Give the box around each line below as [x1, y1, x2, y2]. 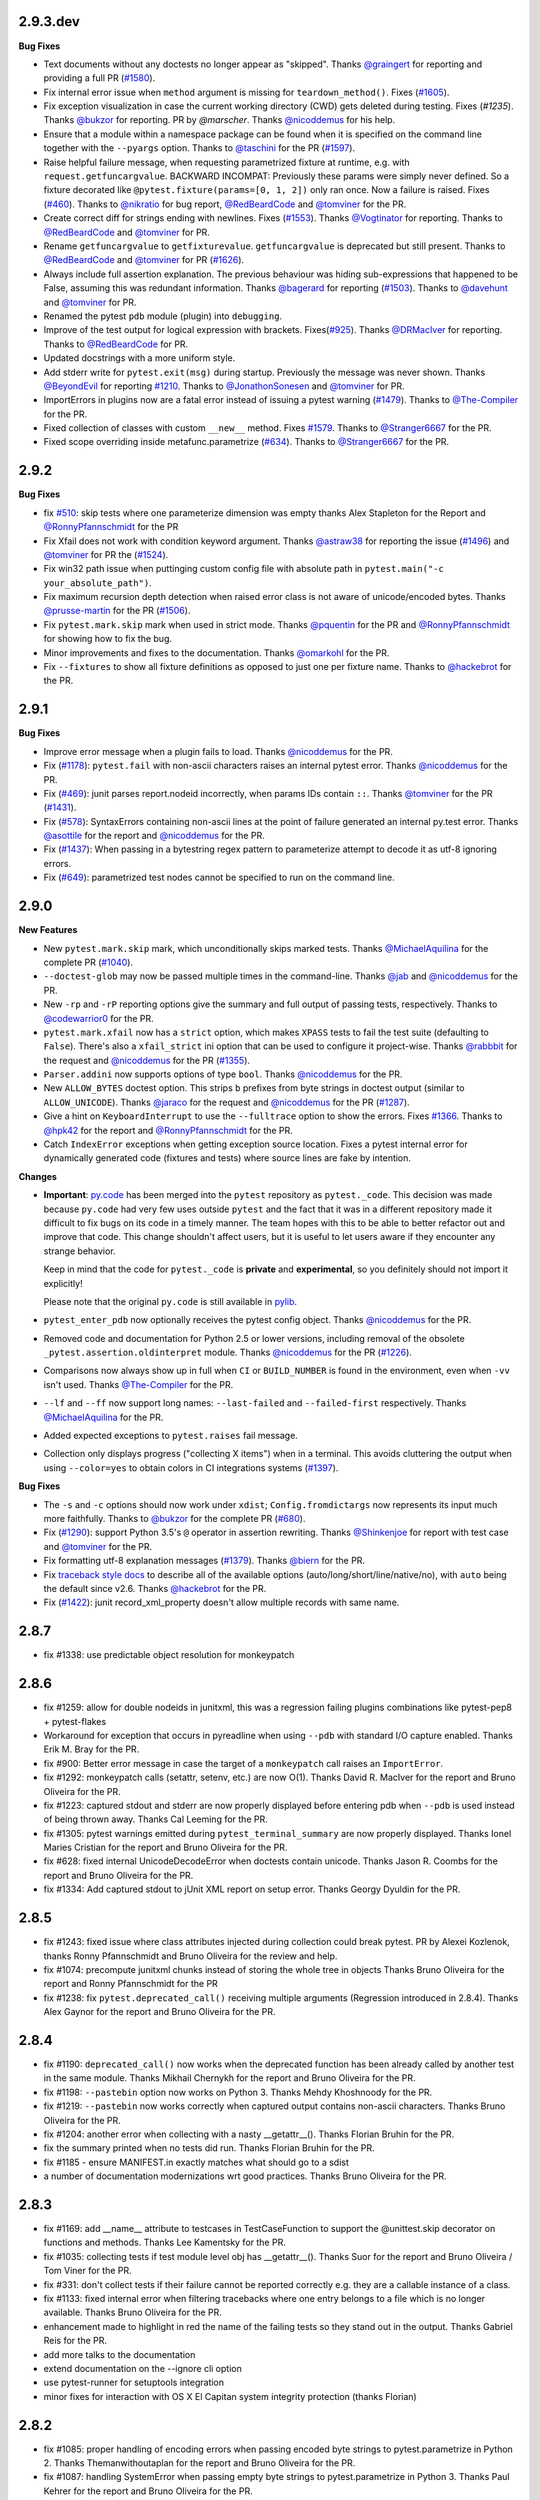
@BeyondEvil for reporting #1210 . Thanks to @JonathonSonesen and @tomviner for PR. [43, 380, 405, 392]
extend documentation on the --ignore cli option [43, 2362, 242, 2374]
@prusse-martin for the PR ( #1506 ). [43, 605, 191, 617]
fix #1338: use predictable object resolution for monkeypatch [43, 1649, 295, 1661]
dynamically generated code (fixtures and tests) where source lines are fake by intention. [43, 1152, 412, 1164]
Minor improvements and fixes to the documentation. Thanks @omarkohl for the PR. [43, 646, 390, 659]
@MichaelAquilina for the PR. [43, 1411, 164, 1423]
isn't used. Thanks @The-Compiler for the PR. [43, 1378, 234, 1390]
